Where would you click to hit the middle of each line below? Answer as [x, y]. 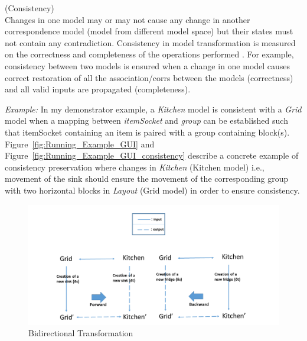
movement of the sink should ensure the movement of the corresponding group [147, 178]
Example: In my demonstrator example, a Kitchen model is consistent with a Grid [153, 109]
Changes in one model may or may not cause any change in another [128, 19]
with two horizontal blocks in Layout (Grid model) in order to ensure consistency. [152, 190]
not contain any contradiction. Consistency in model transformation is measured [150, 42]
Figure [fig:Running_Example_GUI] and [80, 144]
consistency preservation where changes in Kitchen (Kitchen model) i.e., [135, 167]
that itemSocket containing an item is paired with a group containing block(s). [147, 132]
